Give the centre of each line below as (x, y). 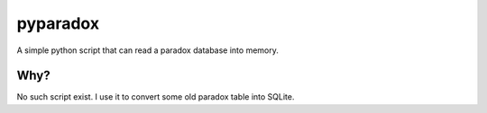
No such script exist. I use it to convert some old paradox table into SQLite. (156, 97)
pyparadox (58, 23)
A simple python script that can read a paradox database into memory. (147, 50)
